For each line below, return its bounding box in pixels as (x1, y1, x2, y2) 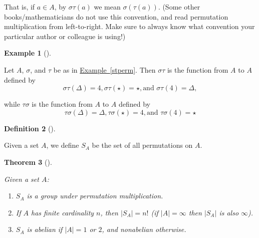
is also (219, 207, 239, 217)
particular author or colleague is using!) (4, 31, 126, 41)
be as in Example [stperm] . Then (53, 64, 156, 75)
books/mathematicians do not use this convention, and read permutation (4, 11, 228, 22)
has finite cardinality (31, 207, 94, 217)
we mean (94, 2, 121, 12)
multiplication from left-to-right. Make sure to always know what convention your (4, 21, 255, 32)
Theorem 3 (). (4, 156, 52, 167)
